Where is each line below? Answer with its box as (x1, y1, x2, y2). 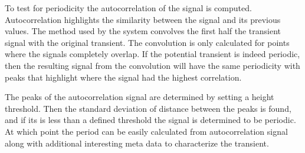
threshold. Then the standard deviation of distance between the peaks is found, (5, 102, 291, 114)
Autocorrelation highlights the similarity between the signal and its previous (5, 13, 281, 25)
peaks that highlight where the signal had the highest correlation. (5, 71, 242, 83)
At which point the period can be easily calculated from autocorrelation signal (5, 125, 288, 137)
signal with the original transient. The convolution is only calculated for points (5, 36, 290, 48)
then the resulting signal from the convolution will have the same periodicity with (5, 59, 300, 71)
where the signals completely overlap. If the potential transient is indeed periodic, (5, 48, 300, 60)
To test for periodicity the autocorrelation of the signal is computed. (5, 2, 252, 14)
